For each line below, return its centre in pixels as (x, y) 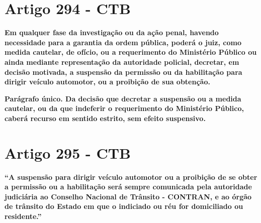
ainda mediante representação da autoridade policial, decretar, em (122, 62)
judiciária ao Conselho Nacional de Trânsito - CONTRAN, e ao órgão (128, 196)
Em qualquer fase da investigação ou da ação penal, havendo (112, 32)
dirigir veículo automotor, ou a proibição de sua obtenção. (107, 82)
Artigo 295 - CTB (68, 152)
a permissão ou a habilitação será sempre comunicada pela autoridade (128, 187)
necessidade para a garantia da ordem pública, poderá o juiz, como (123, 42)
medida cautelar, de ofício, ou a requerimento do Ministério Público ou (131, 52)
